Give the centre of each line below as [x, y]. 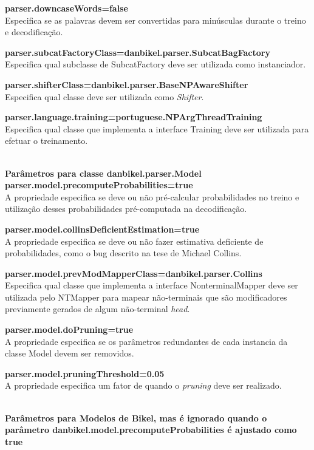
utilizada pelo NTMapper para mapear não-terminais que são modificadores [146, 297]
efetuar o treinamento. [46, 141]
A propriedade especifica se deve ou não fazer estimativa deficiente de [134, 241]
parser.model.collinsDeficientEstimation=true [102, 229]
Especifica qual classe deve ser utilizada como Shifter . [104, 96]
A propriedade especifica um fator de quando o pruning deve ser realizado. [143, 385]
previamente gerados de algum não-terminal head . [97, 309]
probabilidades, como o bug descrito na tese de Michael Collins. [123, 253]
